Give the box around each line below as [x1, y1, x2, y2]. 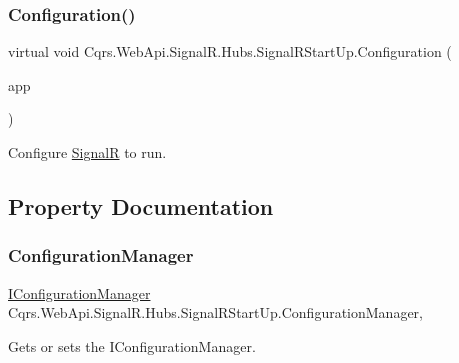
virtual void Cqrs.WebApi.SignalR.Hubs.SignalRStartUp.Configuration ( [8, 41, 452, 62]
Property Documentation [8, 190, 274, 221]
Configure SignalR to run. [8, 142, 167, 162]
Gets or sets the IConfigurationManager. [8, 335, 256, 356]
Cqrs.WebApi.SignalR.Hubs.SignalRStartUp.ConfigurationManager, [8, 302, 424, 323]
